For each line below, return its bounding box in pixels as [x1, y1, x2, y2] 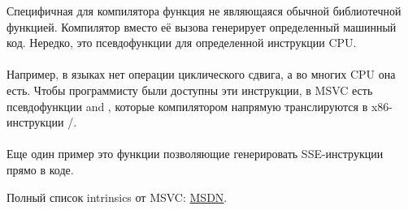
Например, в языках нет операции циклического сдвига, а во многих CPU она [7, 66, 396, 83]
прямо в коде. [7, 161, 74, 178]
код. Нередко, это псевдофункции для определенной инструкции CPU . [7, 34, 357, 51]
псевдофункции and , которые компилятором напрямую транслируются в [7, 97, 368, 114]
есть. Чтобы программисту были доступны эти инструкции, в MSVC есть [7, 81, 373, 98]
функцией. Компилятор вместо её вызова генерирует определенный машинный [7, 18, 397, 35]
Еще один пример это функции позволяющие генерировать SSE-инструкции [7, 145, 384, 162]
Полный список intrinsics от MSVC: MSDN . [7, 188, 228, 205]
